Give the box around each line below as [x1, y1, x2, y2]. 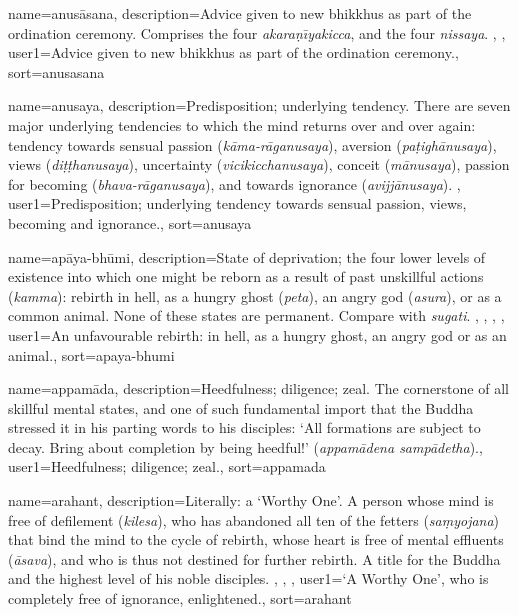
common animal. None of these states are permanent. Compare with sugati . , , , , [8, 305, 505, 326]
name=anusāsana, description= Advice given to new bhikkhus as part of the [8, 3, 472, 23]
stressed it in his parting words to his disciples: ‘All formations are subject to [8, 417, 481, 438]
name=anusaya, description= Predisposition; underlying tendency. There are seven [8, 95, 511, 116]
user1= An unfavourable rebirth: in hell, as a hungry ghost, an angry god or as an [8, 324, 507, 345]
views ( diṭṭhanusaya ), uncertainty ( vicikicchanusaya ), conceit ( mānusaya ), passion [8, 154, 510, 175]
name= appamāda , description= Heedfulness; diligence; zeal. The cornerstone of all [8, 378, 509, 399]
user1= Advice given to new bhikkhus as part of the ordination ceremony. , [8, 42, 459, 63]
